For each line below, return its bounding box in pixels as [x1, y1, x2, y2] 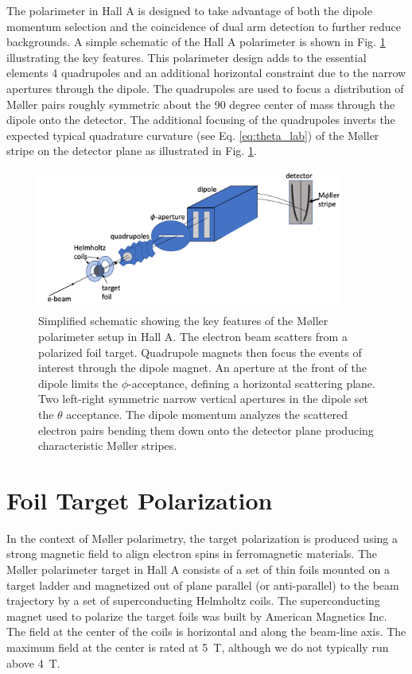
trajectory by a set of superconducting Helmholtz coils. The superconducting [6, 592, 380, 609]
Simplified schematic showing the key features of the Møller [38, 312, 328, 329]
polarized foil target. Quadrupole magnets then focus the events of [38, 343, 362, 360]
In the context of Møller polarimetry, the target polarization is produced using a [6, 529, 398, 546]
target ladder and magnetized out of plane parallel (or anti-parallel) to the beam [6, 576, 399, 593]
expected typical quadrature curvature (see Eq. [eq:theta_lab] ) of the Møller [6, 126, 379, 143]
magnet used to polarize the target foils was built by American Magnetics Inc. [6, 607, 387, 624]
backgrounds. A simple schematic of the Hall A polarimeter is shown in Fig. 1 [6, 33, 386, 50]
